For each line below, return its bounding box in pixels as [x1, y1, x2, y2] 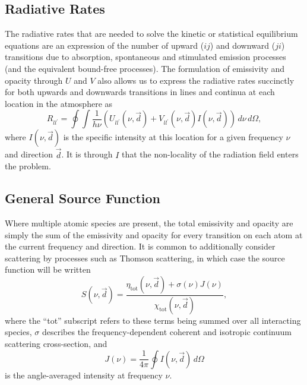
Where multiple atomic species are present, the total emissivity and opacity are [5, 216, 293, 229]
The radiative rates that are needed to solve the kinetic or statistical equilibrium [5, 27, 298, 40]
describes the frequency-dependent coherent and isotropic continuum [42, 326, 292, 338]
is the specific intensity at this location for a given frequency [63, 131, 283, 143]
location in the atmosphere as [5, 97, 113, 109]
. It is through [61, 148, 113, 160]
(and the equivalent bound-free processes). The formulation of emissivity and [5, 62, 285, 74]
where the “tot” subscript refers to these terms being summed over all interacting [5, 314, 301, 326]
